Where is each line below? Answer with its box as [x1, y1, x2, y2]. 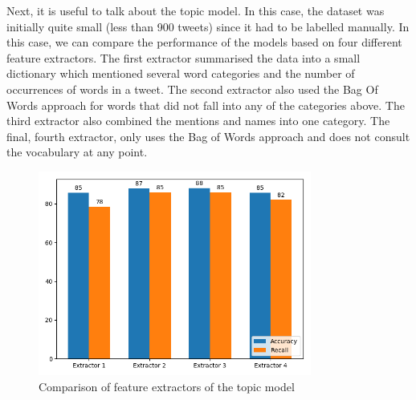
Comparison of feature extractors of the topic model [39, 378, 295, 394]
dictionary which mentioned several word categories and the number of [6, 65, 355, 82]
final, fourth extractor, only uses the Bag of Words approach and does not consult [6, 127, 410, 144]
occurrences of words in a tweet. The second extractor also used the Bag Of [6, 80, 378, 97]
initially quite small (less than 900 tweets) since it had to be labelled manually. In [6, 18, 410, 34]
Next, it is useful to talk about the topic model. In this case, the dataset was [6, 2, 385, 18]
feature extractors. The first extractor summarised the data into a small [6, 49, 361, 66]
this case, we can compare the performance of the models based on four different [6, 34, 402, 51]
